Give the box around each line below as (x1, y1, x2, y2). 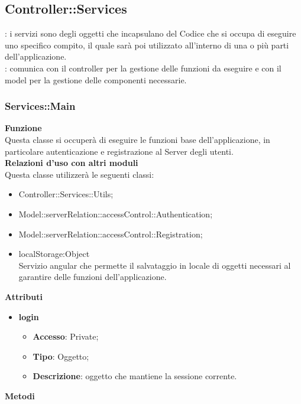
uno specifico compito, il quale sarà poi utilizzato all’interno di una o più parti (5, 38, 289, 51)
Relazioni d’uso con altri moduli (5, 157, 138, 169)
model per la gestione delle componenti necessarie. (5, 73, 187, 86)
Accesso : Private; (33, 330, 99, 343)
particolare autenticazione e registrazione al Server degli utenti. (5, 145, 234, 157)
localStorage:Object (18, 247, 90, 260)
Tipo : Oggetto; (33, 350, 89, 362)
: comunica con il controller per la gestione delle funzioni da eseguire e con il (5, 61, 281, 74)
